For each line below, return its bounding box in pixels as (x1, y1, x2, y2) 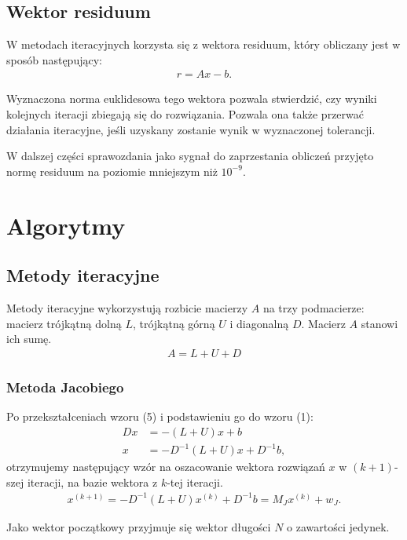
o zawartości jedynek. (287, 518, 390, 535)
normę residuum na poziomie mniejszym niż (6, 162, 218, 179)
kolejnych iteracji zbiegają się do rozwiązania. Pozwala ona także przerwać (6, 106, 364, 122)
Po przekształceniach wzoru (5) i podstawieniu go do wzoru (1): (6, 408, 313, 424)
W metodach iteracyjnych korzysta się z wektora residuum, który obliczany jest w (6, 36, 401, 53)
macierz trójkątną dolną (6, 315, 122, 331)
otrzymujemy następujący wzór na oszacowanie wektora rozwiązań (6, 458, 325, 475)
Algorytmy (6, 209, 126, 241)
